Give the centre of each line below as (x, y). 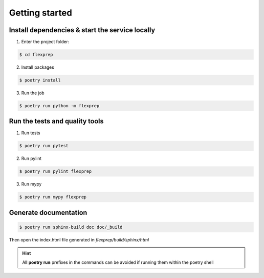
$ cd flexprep (36, 55)
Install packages (38, 67)
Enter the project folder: (45, 42)
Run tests (31, 133)
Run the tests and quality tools (56, 121)
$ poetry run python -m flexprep (59, 106)
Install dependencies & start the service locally (82, 30)
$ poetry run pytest (44, 146)
